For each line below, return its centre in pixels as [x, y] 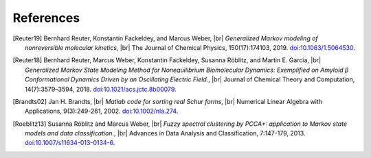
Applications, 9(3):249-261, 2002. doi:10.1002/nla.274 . [102, 111]
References [46, 18]
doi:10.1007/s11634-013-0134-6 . [70, 143]
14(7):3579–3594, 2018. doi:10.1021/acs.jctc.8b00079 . [101, 89]
